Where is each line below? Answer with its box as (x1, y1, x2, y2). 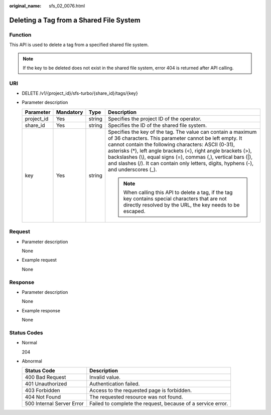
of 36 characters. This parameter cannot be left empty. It (108, 134, 242, 141)
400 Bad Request (25, 374, 66, 381)
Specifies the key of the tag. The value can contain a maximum (108, 128, 257, 135)
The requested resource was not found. (89, 393, 183, 400)
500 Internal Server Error (25, 400, 84, 407)
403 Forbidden (25, 387, 60, 394)
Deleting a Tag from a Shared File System (9, 16, 141, 25)
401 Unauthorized (25, 380, 67, 387)
